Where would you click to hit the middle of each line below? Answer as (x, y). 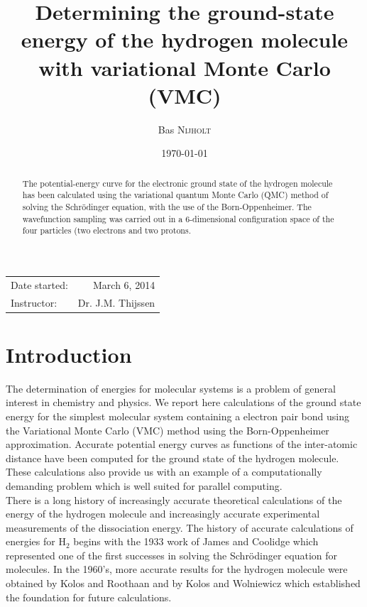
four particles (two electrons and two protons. (106, 230)
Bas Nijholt (185, 129)
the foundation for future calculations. (89, 597)
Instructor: (34, 302)
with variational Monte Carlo (185, 67)
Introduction (69, 354)
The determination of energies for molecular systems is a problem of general (171, 388)
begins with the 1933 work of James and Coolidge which (196, 541)
